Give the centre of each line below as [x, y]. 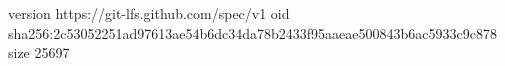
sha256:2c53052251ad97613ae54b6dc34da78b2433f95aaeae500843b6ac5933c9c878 [252, 32]
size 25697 [39, 52]
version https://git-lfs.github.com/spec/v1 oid [149, 13]
